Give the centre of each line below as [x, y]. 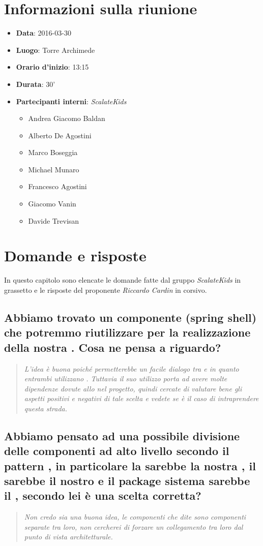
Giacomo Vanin [52, 204]
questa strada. [46, 408]
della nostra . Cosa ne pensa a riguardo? [113, 347]
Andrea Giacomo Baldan [67, 118]
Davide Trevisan [54, 220]
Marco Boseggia [53, 152]
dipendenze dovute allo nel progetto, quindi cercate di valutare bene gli [133, 388]
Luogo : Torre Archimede [55, 50]
